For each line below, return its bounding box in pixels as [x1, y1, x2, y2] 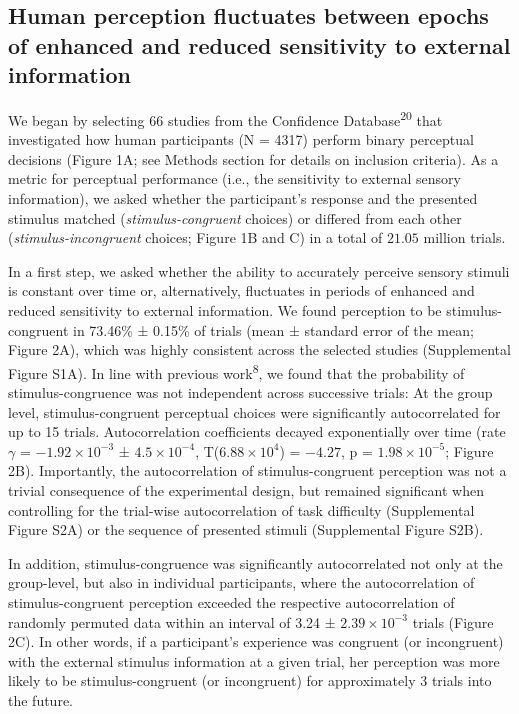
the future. [8, 689, 74, 710]
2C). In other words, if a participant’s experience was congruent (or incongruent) [8, 631, 504, 652]
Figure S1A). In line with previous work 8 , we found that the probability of [8, 359, 465, 383]
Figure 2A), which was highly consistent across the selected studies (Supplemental [8, 339, 511, 360]
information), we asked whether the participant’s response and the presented [8, 188, 478, 209]
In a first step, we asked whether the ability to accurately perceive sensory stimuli [8, 260, 510, 281]
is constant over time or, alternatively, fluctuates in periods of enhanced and [8, 280, 475, 301]
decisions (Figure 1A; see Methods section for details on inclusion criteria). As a [8, 148, 499, 169]
